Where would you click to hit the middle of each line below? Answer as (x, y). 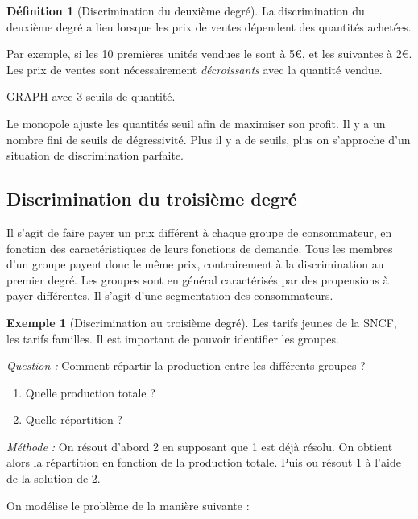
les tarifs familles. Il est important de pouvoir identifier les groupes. (173, 338)
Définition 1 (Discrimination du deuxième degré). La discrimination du (186, 10)
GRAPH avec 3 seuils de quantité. (91, 96)
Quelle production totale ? (90, 392)
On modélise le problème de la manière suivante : (128, 505)
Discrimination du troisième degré (152, 199)
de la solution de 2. (54, 478)
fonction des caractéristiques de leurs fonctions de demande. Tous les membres (200, 248)
